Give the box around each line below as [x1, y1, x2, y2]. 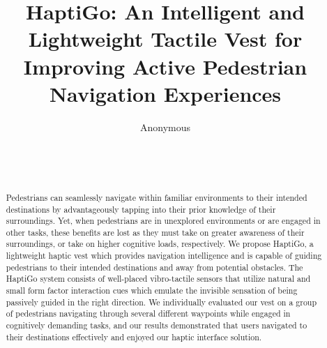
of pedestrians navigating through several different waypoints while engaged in [6, 308, 291, 319]
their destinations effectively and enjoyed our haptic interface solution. [6, 331, 262, 342]
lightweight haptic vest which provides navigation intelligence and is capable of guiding [6, 250, 322, 262]
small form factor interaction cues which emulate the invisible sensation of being [6, 285, 298, 296]
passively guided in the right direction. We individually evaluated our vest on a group [6, 296, 317, 308]
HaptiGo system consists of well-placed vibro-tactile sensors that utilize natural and [6, 273, 311, 285]
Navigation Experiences [49, 79, 282, 107]
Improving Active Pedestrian [23, 52, 307, 80]
